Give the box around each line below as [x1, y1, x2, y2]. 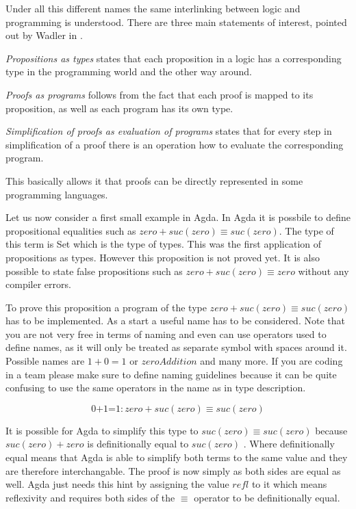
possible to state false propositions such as [5, 263, 183, 278]
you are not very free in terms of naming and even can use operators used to [5, 326, 327, 341]
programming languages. [5, 187, 108, 201]
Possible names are [5, 354, 85, 368]
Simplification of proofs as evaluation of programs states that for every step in [5, 124, 332, 138]
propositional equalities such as [5, 223, 136, 237]
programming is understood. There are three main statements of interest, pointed [5, 14, 347, 29]
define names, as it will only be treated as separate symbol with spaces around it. [5, 340, 347, 354]
